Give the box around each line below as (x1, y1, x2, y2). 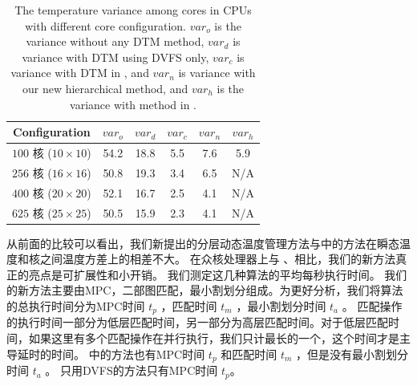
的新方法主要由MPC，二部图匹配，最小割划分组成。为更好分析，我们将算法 (6, 282, 403, 299)
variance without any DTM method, (26, 33, 204, 50)
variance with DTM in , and (10, 64, 149, 81)
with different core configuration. (25, 17, 186, 34)
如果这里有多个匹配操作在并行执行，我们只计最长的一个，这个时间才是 (28, 330, 399, 347)
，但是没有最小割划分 (296, 345, 409, 362)
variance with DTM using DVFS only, (22, 48, 209, 65)
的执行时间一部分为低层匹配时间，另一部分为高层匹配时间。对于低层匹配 (6, 314, 388, 331)
